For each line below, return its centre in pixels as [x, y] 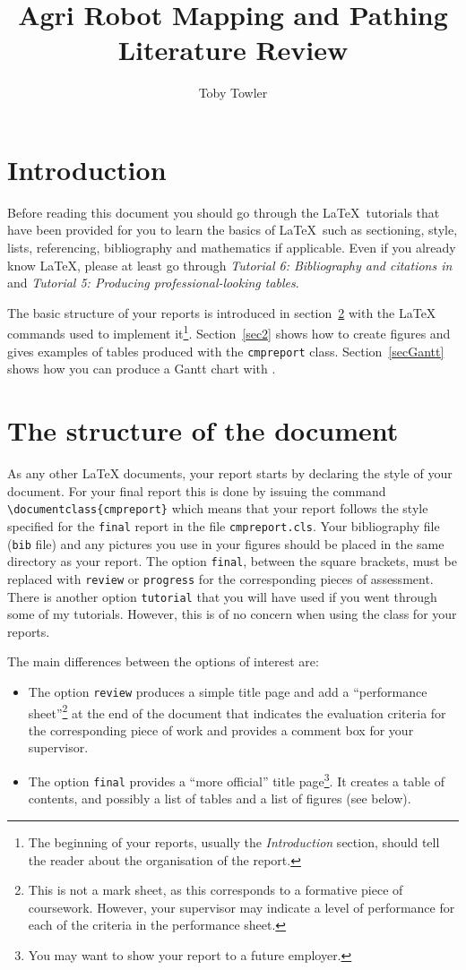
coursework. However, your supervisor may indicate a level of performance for [242, 907]
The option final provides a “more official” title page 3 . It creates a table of [236, 780]
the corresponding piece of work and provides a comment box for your [221, 730]
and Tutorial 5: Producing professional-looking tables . [153, 283]
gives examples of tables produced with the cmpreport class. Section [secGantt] [226, 351]
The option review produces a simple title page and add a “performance [228, 691]
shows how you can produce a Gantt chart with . [142, 369]
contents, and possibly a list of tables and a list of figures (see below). [220, 798]
